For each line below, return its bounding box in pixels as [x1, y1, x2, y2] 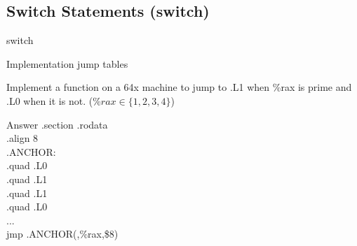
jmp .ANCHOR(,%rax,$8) [6, 226, 119, 241]
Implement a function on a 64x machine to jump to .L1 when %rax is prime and [6, 80, 352, 94]
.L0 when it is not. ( [6, 93, 93, 108]
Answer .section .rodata [6, 117, 108, 131]
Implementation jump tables [6, 56, 128, 71]
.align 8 [6, 131, 39, 145]
